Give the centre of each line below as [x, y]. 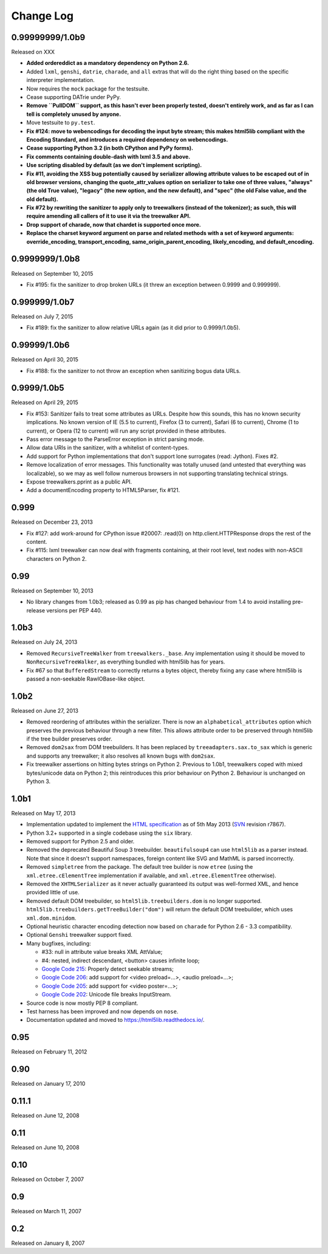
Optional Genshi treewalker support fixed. [80, 935]
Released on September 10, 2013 [52, 591]
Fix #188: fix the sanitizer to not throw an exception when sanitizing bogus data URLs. [134, 371]
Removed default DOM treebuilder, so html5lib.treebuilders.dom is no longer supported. [144, 901]
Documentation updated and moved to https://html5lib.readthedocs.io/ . [115, 1020]
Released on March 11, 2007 [46, 1211]
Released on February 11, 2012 [49, 1052]
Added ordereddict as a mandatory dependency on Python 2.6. [108, 63]
